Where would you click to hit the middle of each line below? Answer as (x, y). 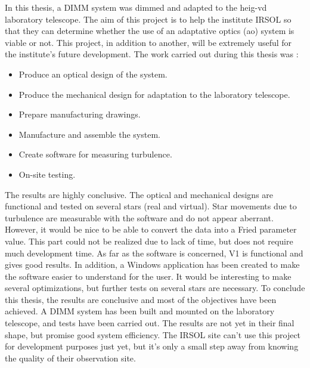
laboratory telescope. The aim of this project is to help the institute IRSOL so (148, 19)
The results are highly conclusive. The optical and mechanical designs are (139, 194)
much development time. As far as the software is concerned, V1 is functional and (154, 253)
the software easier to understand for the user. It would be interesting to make (148, 276)
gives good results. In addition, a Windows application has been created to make (152, 265)
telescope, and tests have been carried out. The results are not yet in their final (150, 323)
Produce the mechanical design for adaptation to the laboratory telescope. (154, 94)
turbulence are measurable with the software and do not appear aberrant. (139, 217)
